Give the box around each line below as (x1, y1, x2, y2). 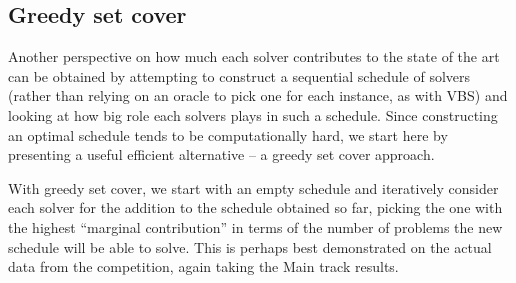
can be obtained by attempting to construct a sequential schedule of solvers (8, 65, 471, 86)
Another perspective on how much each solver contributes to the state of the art (8, 46, 500, 67)
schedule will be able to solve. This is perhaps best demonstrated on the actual (8, 236, 492, 257)
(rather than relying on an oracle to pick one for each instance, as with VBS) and (8, 85, 508, 106)
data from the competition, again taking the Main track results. (8, 256, 399, 277)
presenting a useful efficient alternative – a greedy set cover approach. (8, 144, 435, 165)
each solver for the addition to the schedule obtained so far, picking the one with (8, 197, 503, 218)
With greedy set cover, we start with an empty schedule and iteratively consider (8, 177, 499, 198)
